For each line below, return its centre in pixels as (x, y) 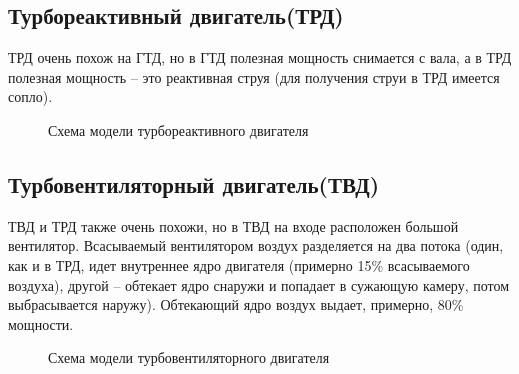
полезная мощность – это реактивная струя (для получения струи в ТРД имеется (254, 76)
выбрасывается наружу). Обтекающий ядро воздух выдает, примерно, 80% (236, 304)
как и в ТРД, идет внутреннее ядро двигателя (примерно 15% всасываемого (239, 264)
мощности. (41, 323)
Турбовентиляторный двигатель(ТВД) (194, 183)
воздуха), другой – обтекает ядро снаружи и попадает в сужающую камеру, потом (259, 284)
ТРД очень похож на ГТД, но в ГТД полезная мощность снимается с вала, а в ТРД (260, 57)
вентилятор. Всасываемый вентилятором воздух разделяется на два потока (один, (256, 245)
